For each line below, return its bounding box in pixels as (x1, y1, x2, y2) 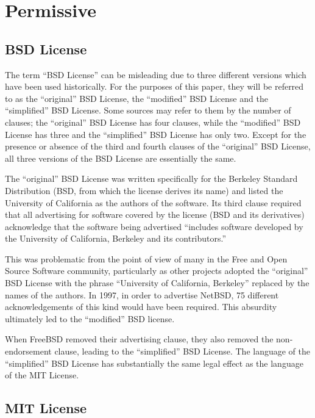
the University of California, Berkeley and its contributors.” (5, 232, 227, 245)
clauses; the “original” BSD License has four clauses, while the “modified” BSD (5, 115, 301, 128)
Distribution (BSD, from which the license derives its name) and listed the (5, 184, 283, 196)
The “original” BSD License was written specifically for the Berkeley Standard (5, 172, 298, 185)
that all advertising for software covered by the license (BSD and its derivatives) (5, 208, 305, 221)
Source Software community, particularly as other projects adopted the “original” (5, 264, 308, 277)
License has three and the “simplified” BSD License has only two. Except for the (5, 128, 306, 140)
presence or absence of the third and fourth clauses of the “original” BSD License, (5, 140, 311, 153)
